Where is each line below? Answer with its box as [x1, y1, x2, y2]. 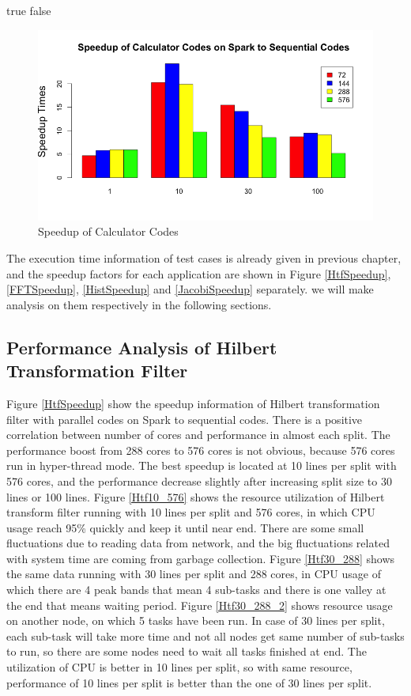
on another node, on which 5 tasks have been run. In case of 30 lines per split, [6, 612, 385, 629]
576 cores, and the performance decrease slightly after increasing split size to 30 [6, 472, 392, 489]
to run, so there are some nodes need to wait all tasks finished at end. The [6, 643, 367, 660]
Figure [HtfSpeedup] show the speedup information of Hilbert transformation [6, 395, 380, 411]
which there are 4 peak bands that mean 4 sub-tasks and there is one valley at [6, 581, 386, 598]
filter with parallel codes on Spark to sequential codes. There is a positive [6, 410, 363, 427]
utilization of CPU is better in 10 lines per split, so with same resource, [6, 659, 353, 675]
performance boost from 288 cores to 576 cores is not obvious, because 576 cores [6, 441, 395, 458]
